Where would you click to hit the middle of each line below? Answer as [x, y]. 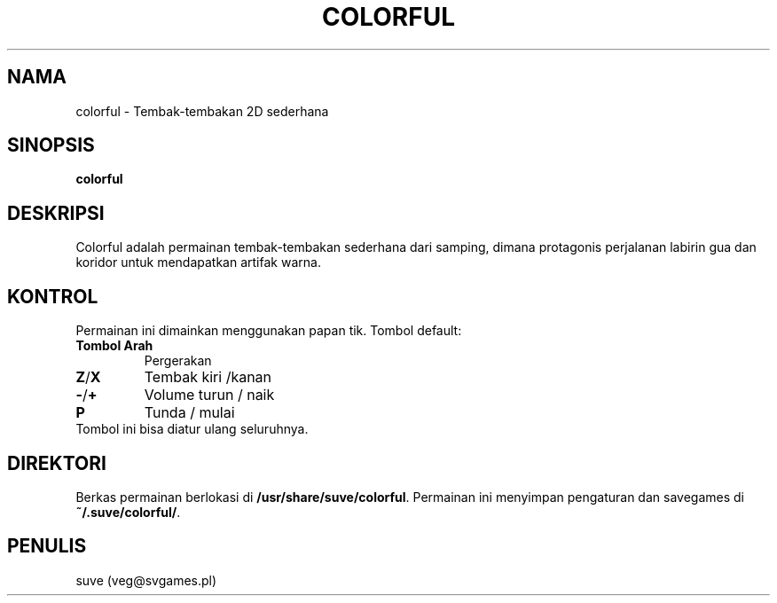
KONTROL [53, 296]
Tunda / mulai [189, 413]
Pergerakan [178, 361]
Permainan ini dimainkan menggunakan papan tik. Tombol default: [269, 331]
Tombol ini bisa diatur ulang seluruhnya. [192, 429]
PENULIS [47, 546]
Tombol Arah [114, 346]
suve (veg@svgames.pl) [146, 580]
